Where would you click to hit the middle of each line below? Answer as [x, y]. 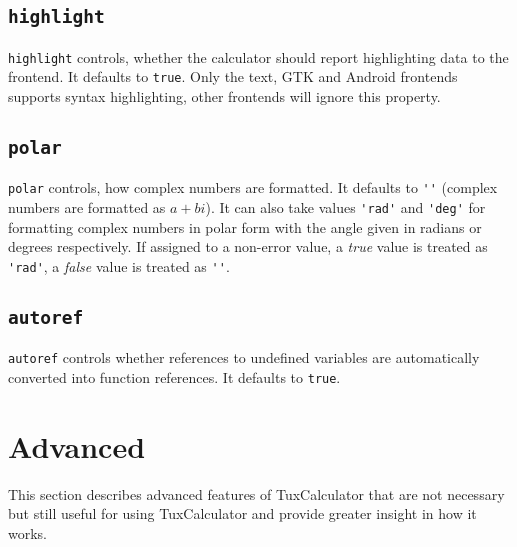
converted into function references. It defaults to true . [174, 377]
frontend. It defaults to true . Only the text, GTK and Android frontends [233, 76]
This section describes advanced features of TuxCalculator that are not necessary [256, 493]
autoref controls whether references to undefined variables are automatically [244, 357]
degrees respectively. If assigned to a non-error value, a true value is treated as [248, 246]
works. [28, 533]
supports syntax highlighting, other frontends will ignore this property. [224, 96]
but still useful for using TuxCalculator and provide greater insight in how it [242, 513]
